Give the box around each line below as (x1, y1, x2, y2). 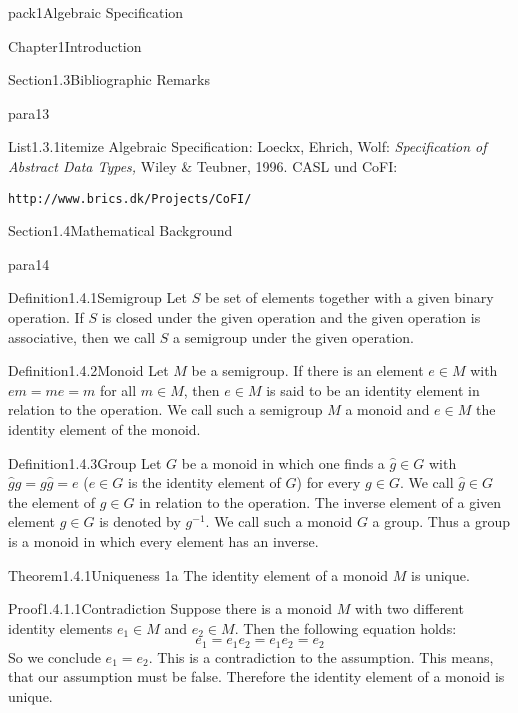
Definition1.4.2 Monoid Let (8, 360, 169, 381)
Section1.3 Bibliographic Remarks (8, 69, 211, 90)
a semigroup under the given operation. (173, 326, 414, 347)
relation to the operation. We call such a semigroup (8, 399, 323, 420)
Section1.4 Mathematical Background (8, 220, 233, 241)
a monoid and (345, 399, 430, 420)
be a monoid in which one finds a (181, 452, 385, 473)
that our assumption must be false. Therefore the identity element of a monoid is (8, 666, 505, 687)
